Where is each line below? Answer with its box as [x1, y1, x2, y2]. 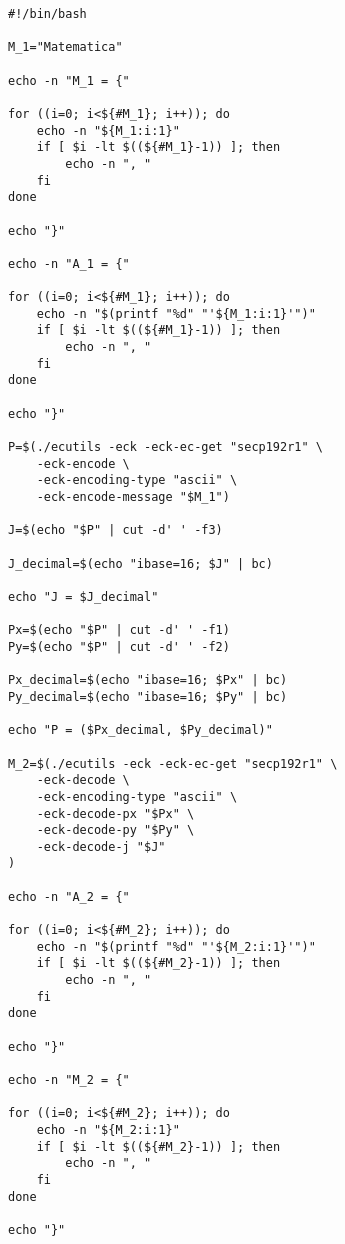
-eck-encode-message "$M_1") [36, 490, 230, 505]
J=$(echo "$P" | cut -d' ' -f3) [8, 523, 223, 538]
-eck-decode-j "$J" [36, 839, 166, 854]
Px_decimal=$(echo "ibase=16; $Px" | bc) [8, 673, 288, 688]
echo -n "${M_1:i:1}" [36, 123, 180, 138]
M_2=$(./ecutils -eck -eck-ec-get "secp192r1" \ [8, 756, 338, 771]
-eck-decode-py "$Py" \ [36, 823, 195, 838]
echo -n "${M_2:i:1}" [36, 1122, 180, 1137]
